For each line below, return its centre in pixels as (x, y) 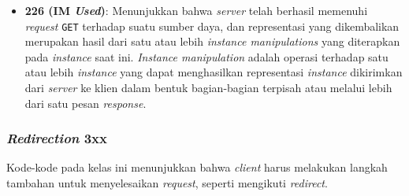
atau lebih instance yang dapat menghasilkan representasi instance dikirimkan (214, 72)
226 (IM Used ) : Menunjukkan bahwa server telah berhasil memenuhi (196, 10)
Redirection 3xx (57, 138)
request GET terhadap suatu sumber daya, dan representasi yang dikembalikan (212, 26)
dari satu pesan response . (86, 103)
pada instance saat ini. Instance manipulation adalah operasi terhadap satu (206, 56)
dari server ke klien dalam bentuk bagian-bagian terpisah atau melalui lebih (208, 88)
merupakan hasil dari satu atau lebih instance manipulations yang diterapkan (212, 41)
